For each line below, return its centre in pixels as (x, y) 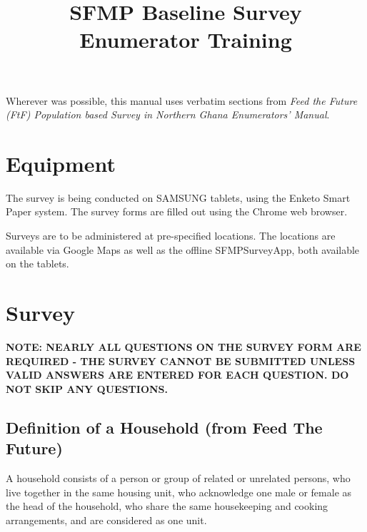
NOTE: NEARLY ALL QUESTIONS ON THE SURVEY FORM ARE (183, 346)
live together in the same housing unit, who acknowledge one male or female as (179, 492)
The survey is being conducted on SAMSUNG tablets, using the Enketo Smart (178, 197)
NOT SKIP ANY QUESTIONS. (87, 388)
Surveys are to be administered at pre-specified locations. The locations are (171, 236)
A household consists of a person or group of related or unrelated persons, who (178, 477)
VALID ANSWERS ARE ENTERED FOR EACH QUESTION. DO (177, 375)
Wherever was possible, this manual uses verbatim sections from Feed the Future (182, 100)
